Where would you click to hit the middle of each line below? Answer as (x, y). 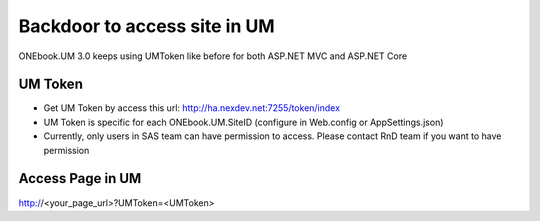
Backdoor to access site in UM (146, 26)
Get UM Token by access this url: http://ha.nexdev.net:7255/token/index (191, 108)
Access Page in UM (80, 178)
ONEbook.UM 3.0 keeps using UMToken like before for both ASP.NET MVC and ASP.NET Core (213, 56)
